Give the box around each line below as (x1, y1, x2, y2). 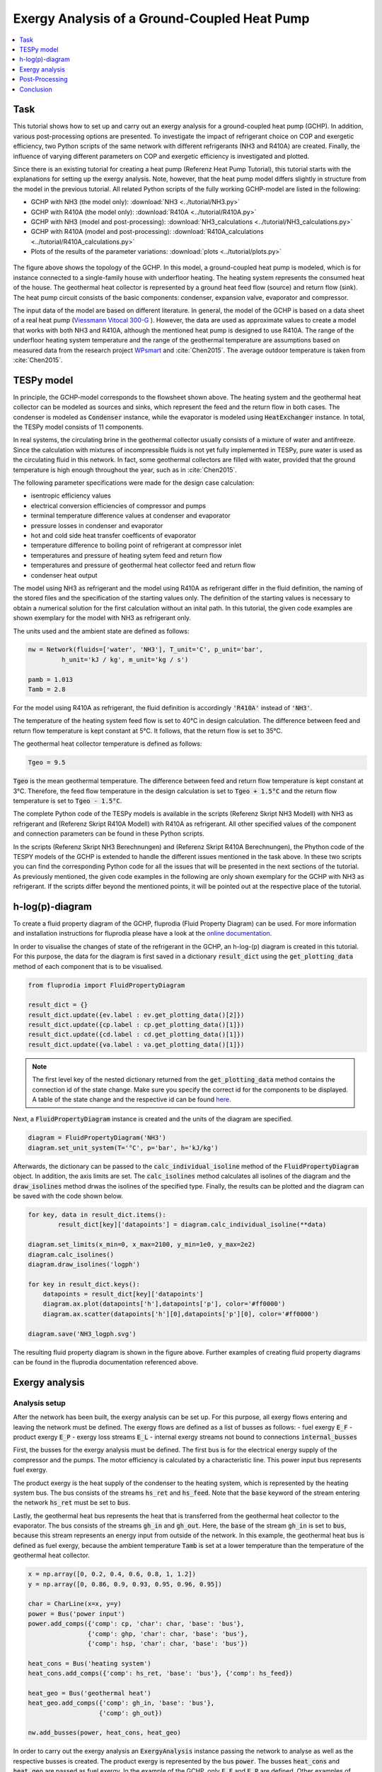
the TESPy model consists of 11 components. (13, 422, 144, 432)
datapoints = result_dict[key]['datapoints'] (42, 1290, 204, 1299)
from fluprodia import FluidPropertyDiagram (28, 981, 185, 989)
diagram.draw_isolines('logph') (28, 1260, 141, 1268)
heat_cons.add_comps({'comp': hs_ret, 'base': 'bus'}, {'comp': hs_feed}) (28, 1669, 294, 1678)
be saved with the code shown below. (13, 1191, 123, 1200)
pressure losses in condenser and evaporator (30, 521, 163, 529)
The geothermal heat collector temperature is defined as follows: (13, 739, 202, 748)
